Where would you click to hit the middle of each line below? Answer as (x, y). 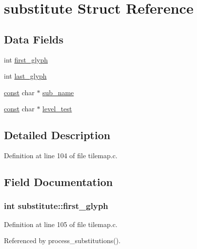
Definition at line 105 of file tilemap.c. (61, 224)
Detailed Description (57, 135)
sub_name (58, 92)
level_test (57, 109)
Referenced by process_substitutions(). (62, 240)
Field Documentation (59, 182)
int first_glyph (26, 59)
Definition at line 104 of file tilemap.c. (61, 156)
